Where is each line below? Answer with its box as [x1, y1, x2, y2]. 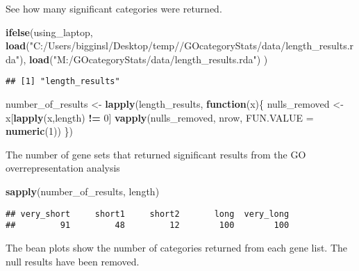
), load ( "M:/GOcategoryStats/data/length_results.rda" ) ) [19, 51, 268, 66]
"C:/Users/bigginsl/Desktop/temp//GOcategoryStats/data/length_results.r [29, 38, 354, 53]
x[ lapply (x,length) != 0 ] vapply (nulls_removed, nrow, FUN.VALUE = [6, 110, 314, 124]
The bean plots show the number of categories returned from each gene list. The [6, 240, 348, 254]
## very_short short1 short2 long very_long [6, 208, 290, 219]
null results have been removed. [6, 254, 140, 268]
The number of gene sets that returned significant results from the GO [6, 147, 306, 161]
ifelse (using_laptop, [6, 24, 93, 39]
